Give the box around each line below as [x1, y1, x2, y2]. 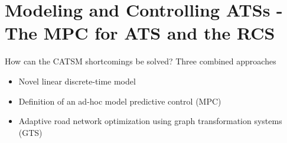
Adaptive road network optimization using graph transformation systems [18, 115, 282, 127]
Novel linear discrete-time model [18, 74, 136, 87]
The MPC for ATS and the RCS [5, 21, 275, 45]
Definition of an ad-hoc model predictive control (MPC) [18, 95, 221, 107]
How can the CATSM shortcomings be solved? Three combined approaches [5, 55, 276, 67]
